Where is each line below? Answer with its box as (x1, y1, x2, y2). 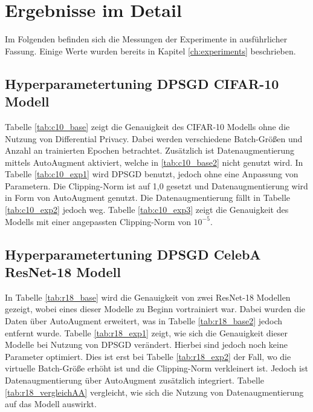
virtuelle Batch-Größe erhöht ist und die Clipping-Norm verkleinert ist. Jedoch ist (5, 362, 308, 374)
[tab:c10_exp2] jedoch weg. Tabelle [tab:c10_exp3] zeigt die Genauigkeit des (5, 203, 289, 216)
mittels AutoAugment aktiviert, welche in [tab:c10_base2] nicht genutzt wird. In (5, 155, 303, 168)
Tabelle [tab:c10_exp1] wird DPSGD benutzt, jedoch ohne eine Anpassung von (5, 168, 298, 180)
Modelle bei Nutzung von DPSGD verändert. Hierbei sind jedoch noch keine (5, 338, 288, 351)
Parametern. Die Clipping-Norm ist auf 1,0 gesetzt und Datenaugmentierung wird (5, 179, 308, 192)
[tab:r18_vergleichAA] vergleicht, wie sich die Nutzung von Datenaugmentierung (5, 385, 304, 398)
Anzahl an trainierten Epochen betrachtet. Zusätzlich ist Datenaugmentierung (5, 144, 295, 157)
